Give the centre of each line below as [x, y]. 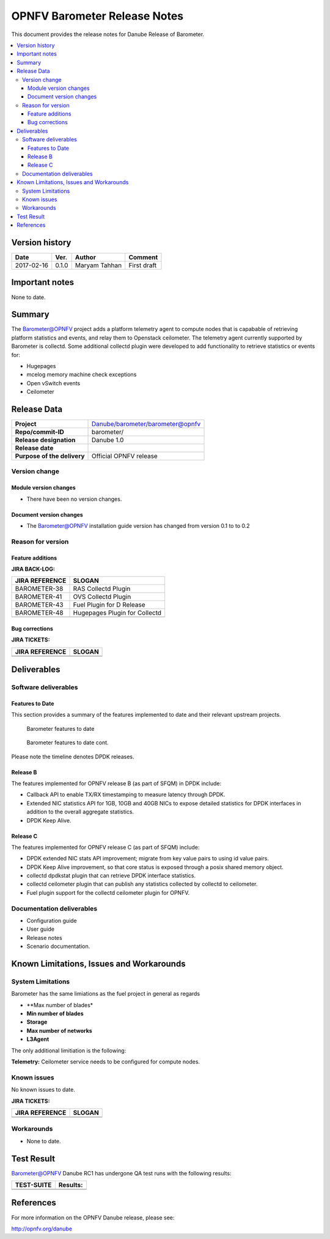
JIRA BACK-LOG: [33, 569]
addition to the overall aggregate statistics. [80, 812]
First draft [143, 265]
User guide [41, 929]
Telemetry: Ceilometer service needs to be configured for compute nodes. [106, 1062]
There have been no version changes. [74, 499]
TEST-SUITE [33, 1185]
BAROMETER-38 [39, 589]
